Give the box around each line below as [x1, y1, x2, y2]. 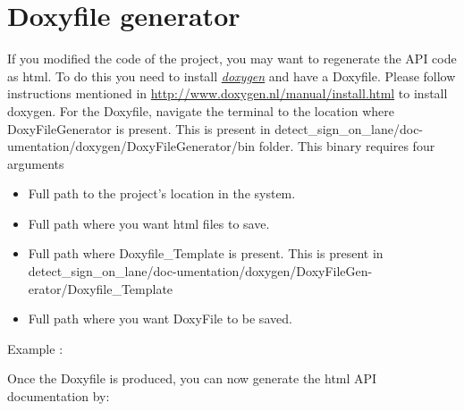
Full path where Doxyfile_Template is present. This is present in [28, 244, 384, 263]
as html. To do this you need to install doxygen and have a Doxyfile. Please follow [7, 66, 456, 85]
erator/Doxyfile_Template [28, 279, 173, 298]
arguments [7, 154, 64, 172]
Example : [7, 339, 63, 357]
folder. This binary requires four [258, 137, 435, 155]
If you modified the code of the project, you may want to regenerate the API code [7, 49, 457, 68]
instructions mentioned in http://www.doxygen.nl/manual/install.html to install [7, 84, 448, 103]
